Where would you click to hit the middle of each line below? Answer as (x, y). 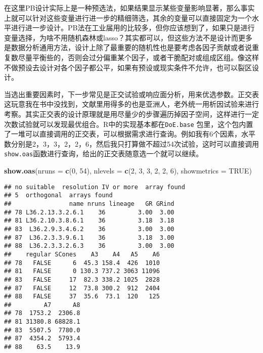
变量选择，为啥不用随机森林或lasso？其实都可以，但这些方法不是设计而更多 (128, 37)
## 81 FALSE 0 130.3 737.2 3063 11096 (82, 271)
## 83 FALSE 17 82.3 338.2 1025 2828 (82, 279)
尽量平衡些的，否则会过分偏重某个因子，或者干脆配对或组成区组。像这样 (138, 57)
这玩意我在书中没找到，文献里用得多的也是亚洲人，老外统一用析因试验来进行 (131, 104)
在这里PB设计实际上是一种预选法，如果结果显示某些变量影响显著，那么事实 (129, 8)
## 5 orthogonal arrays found (58, 195)
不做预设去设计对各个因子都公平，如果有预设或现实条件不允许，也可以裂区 (128, 67)
